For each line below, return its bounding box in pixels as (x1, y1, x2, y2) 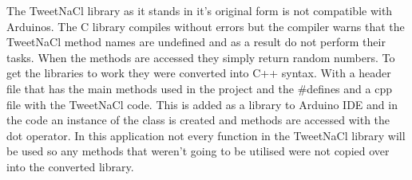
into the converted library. (6, 158, 134, 174)
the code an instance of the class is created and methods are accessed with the (6, 112, 390, 128)
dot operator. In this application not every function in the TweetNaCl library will (6, 127, 406, 143)
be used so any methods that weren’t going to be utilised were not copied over (6, 143, 390, 159)
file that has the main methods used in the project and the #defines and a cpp (6, 80, 392, 96)
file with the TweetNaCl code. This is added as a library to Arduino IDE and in (6, 96, 398, 112)
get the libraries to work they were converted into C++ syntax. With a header (6, 65, 391, 81)
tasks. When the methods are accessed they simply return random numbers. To (6, 49, 395, 65)
